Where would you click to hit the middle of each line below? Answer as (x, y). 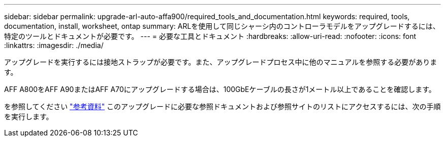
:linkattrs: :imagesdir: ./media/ (54, 45)
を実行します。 (29, 116)
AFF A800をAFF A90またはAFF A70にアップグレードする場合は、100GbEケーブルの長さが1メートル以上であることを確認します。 (220, 89)
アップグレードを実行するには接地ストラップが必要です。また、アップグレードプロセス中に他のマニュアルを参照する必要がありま (221, 62)
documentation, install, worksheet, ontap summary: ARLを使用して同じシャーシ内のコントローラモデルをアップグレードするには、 (222, 26)
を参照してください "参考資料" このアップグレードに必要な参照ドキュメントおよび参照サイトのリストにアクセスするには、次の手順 (222, 106)
